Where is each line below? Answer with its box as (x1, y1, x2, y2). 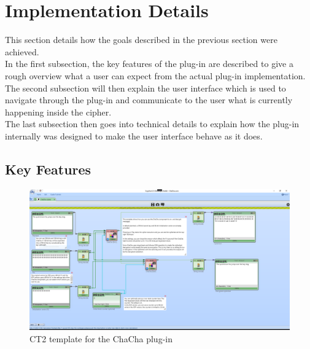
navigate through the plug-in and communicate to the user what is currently (5, 93, 293, 106)
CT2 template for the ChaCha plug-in (29, 332, 172, 345)
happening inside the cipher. (5, 105, 112, 118)
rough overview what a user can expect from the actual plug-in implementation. (5, 69, 306, 82)
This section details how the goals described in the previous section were (5, 33, 277, 46)
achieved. (5, 45, 39, 58)
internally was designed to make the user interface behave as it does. (5, 129, 263, 142)
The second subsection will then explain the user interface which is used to (5, 81, 286, 94)
